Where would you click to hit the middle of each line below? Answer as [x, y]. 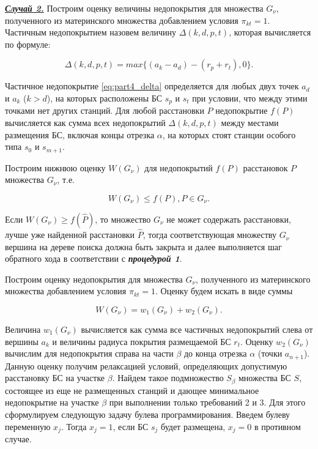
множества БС [264, 378]
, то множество [123, 219]
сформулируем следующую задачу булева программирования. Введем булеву [148, 414]
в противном [277, 426]
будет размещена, [193, 426]
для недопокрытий [179, 167]
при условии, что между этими [250, 98]
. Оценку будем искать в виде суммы [224, 291]
